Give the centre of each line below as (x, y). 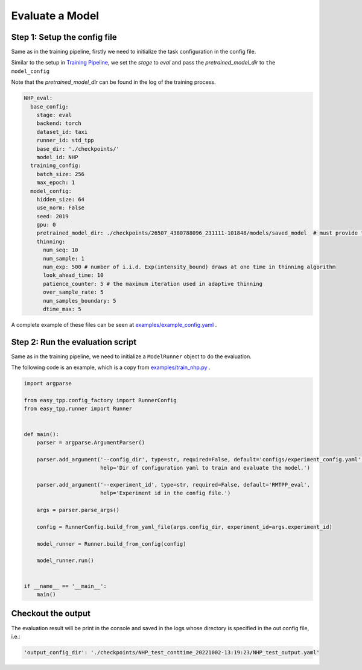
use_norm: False (60, 208)
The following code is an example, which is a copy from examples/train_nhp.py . (111, 367)
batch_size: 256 (60, 174)
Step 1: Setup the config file (64, 37)
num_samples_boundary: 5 (80, 301)
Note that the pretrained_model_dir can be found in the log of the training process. (114, 82)
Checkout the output (51, 614)
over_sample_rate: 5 (73, 292)
